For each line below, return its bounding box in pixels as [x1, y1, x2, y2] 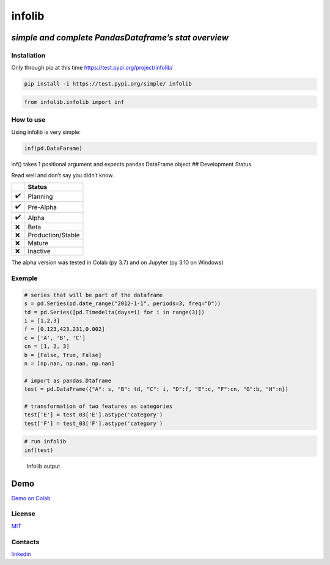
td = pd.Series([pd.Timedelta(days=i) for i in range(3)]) [24, 309, 205, 316]
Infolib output [26, 462, 61, 470]
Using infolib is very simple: [11, 128, 81, 136]
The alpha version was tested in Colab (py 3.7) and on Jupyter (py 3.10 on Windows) [11, 259, 224, 266]
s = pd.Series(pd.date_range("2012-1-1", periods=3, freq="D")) [24, 300, 221, 307]
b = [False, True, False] [24, 352, 102, 358]
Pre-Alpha [28, 202, 57, 211]
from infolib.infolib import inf [24, 98, 125, 105]
